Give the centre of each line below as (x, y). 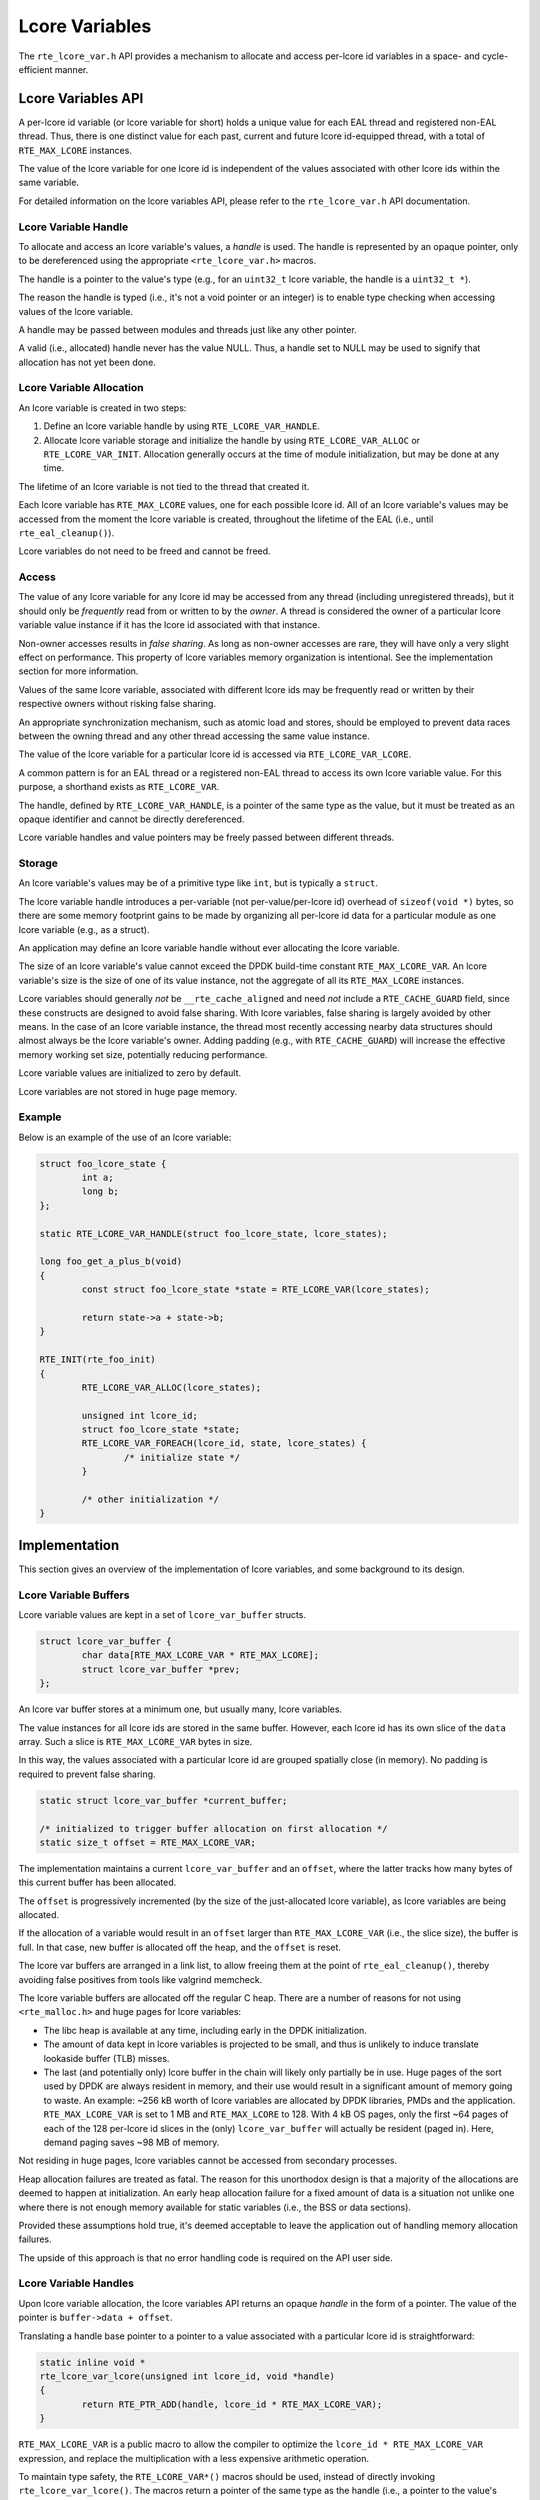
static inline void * (92, 2362)
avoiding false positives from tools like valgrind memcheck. (140, 1979)
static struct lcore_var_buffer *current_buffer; (163, 1800)
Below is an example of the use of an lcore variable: (125, 1137)
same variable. (49, 182)
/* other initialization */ (150, 1499)
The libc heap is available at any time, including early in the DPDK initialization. (205, 2030)
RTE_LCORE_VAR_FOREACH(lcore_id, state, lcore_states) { (224, 1443)
